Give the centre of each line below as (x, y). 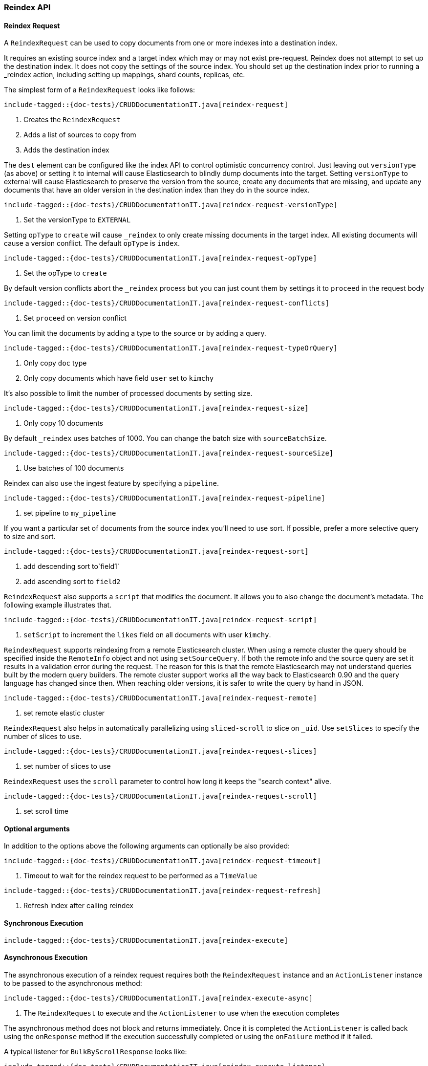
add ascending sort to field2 (72, 582)
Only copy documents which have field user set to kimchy (119, 378)
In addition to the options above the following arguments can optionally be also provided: (147, 846)
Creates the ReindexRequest (72, 120)
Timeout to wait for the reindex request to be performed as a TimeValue (140, 876)
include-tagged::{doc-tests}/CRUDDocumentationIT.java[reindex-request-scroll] (160, 796)
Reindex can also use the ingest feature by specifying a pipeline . (111, 483)
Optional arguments (37, 828)
